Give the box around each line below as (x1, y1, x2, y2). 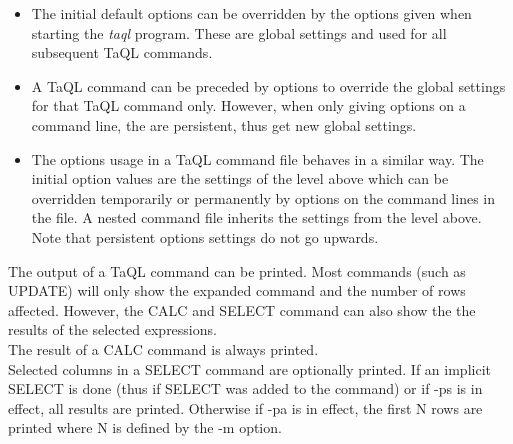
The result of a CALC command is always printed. (8, 338, 319, 359)
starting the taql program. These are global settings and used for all (31, 22, 447, 43)
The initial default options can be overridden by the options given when (31, 3, 472, 23)
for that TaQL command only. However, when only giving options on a (31, 95, 466, 116)
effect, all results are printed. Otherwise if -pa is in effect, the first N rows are (8, 397, 483, 418)
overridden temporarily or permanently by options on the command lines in (31, 187, 495, 208)
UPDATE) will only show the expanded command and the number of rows (8, 280, 466, 301)
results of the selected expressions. (8, 319, 217, 340)
